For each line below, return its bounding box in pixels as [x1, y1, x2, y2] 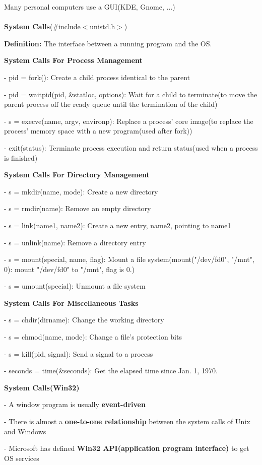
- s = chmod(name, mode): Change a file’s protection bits [4, 331, 182, 342]
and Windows [4, 426, 46, 436]
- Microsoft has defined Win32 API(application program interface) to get [4, 443, 249, 453]
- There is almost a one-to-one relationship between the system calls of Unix [4, 416, 250, 427]
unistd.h [90, 21, 115, 32]
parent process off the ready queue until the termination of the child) [4, 99, 218, 109]
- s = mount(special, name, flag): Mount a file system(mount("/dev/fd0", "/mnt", [4, 254, 254, 264]
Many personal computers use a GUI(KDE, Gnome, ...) [4, 2, 175, 12]
